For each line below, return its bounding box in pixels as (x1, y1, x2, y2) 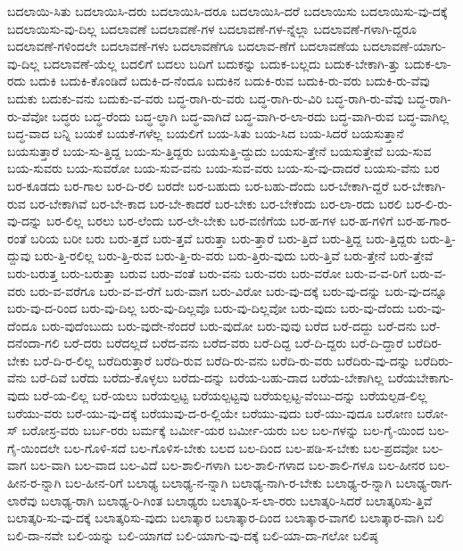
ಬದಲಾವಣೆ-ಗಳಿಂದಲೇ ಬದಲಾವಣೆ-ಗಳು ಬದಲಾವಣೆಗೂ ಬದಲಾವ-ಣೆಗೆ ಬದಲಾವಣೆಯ (7, 37, 360, 55)
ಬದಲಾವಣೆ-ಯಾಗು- (362, 37, 446, 55)
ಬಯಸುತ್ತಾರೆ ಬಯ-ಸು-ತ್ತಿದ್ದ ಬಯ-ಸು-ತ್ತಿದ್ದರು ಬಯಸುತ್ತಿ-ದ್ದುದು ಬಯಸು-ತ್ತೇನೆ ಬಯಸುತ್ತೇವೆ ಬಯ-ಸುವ (7, 141, 432, 160)
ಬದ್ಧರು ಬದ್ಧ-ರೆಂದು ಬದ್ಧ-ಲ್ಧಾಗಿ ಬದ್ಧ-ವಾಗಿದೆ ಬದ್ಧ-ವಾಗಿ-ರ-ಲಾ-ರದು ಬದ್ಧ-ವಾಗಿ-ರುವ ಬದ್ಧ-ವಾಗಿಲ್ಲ (52, 106, 449, 125)
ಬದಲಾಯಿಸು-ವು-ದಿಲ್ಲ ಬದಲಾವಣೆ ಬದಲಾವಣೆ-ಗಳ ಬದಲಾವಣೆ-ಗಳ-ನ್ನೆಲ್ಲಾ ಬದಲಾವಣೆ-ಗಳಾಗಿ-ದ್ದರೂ (7, 19, 417, 37)
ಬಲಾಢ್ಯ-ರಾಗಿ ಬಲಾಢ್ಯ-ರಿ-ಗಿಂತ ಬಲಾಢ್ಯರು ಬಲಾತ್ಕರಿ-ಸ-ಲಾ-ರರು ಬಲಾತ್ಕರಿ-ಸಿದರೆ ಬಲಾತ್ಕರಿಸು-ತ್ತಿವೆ (41, 490, 433, 509)
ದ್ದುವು (7, 246, 31, 265)
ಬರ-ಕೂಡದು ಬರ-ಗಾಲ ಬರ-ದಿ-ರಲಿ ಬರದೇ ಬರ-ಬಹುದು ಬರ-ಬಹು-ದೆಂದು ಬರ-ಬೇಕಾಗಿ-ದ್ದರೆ (7, 176, 389, 194)
